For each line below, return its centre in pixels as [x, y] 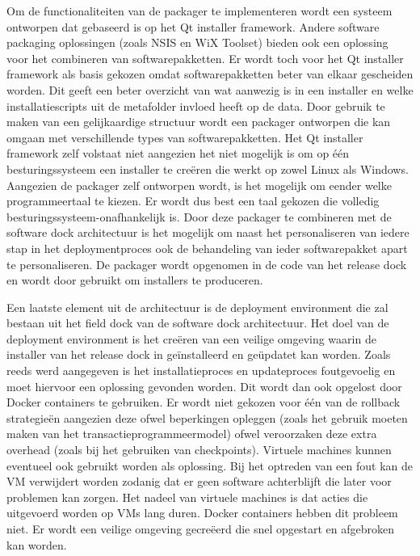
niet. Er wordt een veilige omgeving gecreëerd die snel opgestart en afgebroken [201, 529]
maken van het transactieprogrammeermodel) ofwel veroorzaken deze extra [192, 434]
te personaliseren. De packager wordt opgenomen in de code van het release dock [207, 264]
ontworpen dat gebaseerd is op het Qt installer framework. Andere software [193, 26]
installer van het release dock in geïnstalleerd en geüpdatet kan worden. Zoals [199, 354]
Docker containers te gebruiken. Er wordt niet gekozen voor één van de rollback [204, 402]
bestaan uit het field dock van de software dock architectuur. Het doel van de [198, 323]
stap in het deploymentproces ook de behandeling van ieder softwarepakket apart [207, 248]
